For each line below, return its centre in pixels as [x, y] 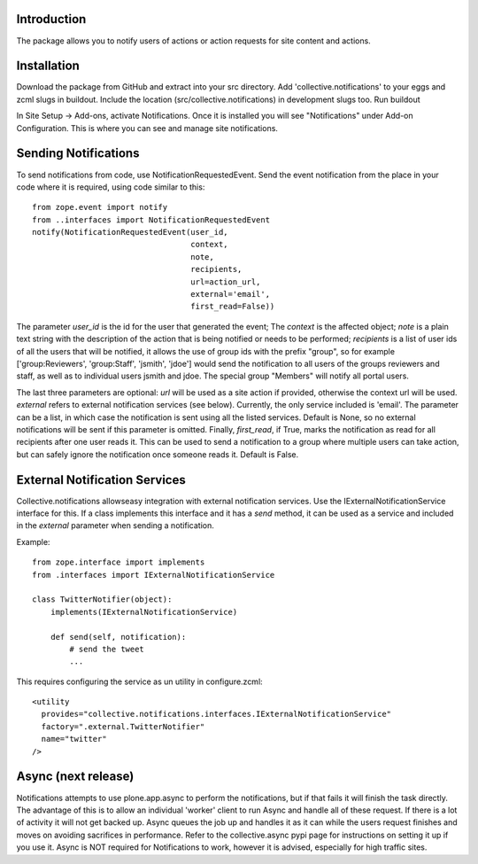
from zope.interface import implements [119, 562]
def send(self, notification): [118, 637]
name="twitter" [74, 739]
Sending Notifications [78, 154]
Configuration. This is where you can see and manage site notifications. [147, 128]
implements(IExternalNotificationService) [144, 612]
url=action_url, [226, 282]
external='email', [230, 294]
